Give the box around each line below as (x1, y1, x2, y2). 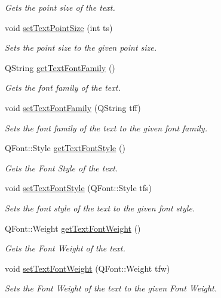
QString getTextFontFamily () (5, 61, 115, 73)
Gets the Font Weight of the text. (5, 242, 125, 254)
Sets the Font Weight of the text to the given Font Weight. (5, 282, 217, 294)
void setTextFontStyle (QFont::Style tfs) (5, 182, 152, 194)
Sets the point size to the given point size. (5, 41, 157, 54)
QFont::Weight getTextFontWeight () (5, 222, 141, 234)
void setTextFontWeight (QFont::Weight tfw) (5, 262, 170, 274)
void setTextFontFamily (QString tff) (5, 101, 141, 113)
